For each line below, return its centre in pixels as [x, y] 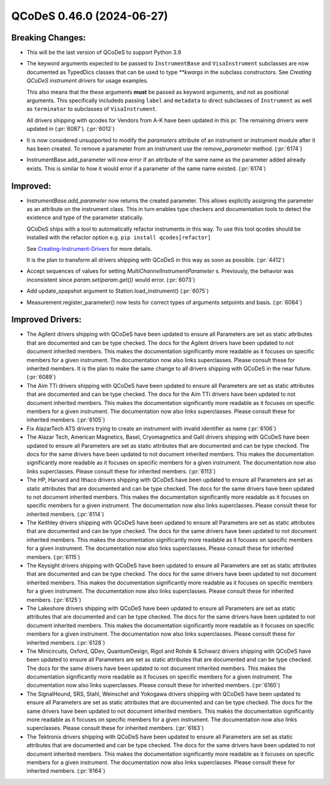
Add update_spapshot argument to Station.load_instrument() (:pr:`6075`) [118, 291]
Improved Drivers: [46, 320]
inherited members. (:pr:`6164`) [66, 771]
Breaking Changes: [49, 38]
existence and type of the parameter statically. [85, 218]
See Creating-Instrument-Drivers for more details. [89, 248]
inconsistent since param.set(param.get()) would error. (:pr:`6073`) [111, 280]
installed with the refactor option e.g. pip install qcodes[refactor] [119, 237]
